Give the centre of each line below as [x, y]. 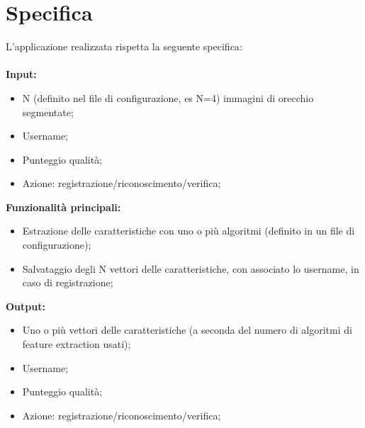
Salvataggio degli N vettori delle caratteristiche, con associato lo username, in [191, 268]
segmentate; [48, 112]
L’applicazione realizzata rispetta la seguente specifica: [124, 46]
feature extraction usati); [77, 344]
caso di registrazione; [68, 282]
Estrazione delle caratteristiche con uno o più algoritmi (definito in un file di [189, 231]
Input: [21, 74]
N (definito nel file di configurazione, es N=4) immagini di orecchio [168, 97]
